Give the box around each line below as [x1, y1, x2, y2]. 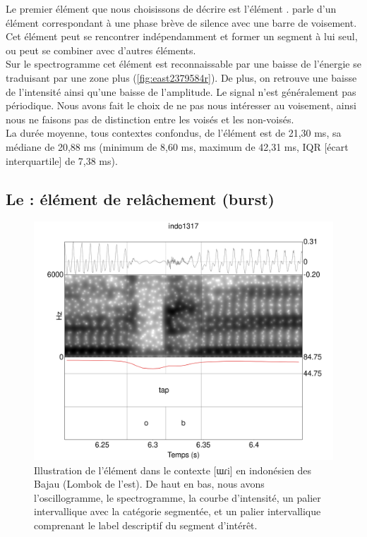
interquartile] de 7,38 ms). [6, 153, 118, 168]
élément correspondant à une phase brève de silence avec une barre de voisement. [6, 15, 357, 30]
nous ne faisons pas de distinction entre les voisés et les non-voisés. [6, 111, 294, 126]
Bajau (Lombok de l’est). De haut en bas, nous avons [34, 476, 265, 491]
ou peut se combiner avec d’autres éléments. [6, 42, 196, 57]
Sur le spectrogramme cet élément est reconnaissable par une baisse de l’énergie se [6, 56, 361, 71]
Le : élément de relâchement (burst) [6, 187, 275, 209]
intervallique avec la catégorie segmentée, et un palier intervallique [34, 504, 321, 519]
